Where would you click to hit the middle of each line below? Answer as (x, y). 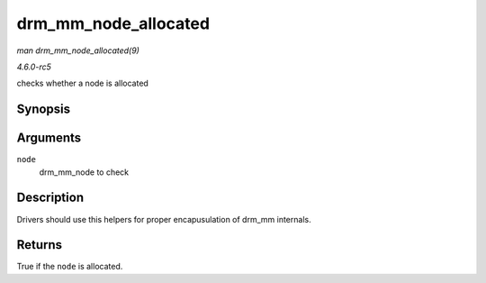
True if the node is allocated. (70, 267)
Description (50, 198)
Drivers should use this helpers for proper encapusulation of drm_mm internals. (164, 219)
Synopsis (44, 110)
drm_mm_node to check (84, 172)
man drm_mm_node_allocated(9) (78, 50)
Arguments (49, 138)
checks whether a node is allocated (82, 83)
